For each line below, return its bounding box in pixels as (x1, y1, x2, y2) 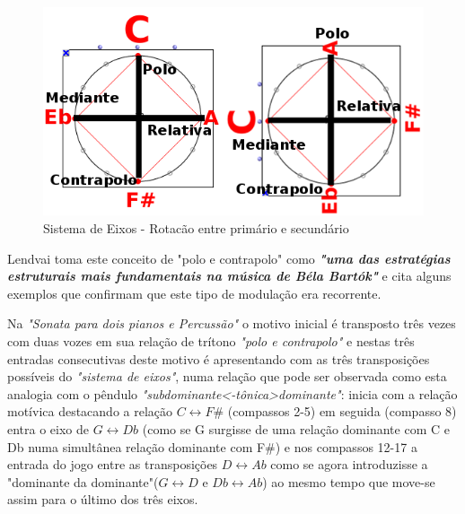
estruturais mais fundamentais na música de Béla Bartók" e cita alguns (7, 266, 452, 285)
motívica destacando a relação (7, 402, 173, 421)
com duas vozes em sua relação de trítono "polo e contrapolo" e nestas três (7, 332, 415, 351)
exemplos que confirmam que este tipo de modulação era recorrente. (7, 283, 382, 302)
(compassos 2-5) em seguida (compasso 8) (227, 402, 457, 421)
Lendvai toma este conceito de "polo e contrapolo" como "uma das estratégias (7, 248, 451, 267)
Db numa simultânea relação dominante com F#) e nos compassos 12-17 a (7, 437, 417, 456)
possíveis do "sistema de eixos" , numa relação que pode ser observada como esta (7, 367, 447, 386)
